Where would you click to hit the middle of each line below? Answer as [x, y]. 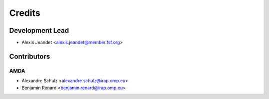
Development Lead [39, 30]
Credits [25, 13]
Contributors [30, 56]
